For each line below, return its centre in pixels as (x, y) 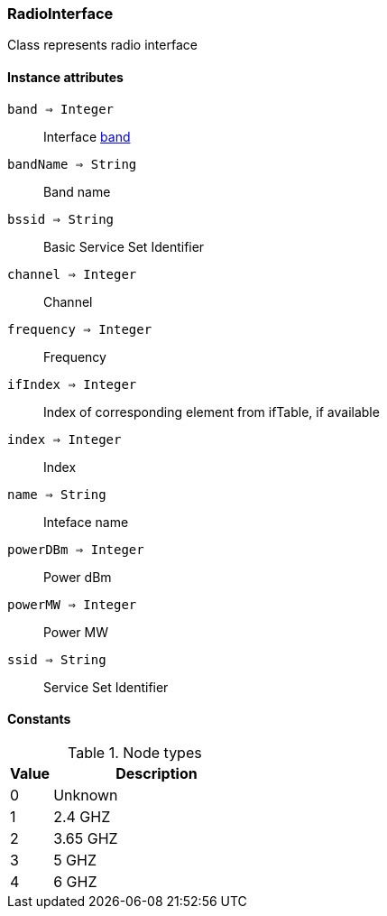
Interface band (87, 136)
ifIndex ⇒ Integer (72, 384)
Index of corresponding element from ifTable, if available (212, 412)
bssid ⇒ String (61, 219)
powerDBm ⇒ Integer (76, 549)
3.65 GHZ (86, 838)
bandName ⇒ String (72, 164)
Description (157, 773)
